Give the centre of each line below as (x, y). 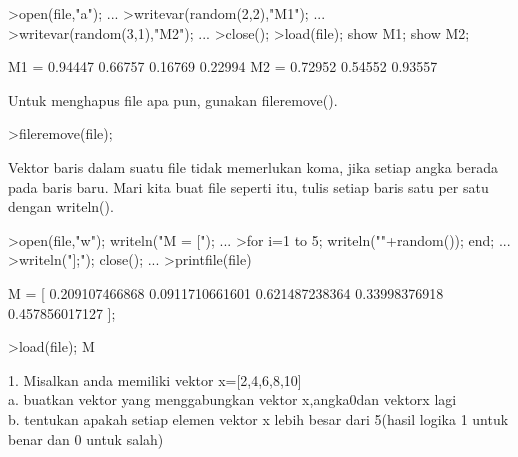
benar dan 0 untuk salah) (86, 438)
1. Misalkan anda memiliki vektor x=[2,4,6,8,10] (155, 379)
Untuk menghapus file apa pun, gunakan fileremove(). (173, 99)
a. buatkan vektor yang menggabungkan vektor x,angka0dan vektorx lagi (232, 399)
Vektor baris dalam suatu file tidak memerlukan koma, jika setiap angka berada (253, 166)
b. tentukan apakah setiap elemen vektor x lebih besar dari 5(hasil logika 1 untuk (258, 418)
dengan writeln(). (61, 206)
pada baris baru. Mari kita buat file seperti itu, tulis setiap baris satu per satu (248, 186)
